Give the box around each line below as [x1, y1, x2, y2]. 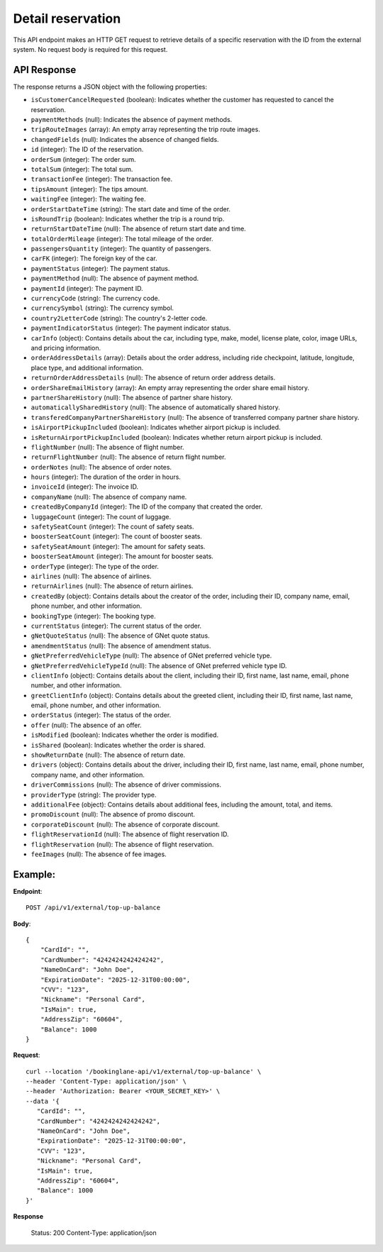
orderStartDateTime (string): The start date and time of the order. [30, 204, 231, 213]
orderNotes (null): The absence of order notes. [30, 462, 172, 471]
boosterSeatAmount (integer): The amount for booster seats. [30, 552, 214, 560]
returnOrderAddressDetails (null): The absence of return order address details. [30, 373, 276, 382]
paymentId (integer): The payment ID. [30, 284, 143, 292]
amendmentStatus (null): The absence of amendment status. [30, 641, 211, 650]
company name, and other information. [30, 770, 145, 779]
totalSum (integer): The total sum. [30, 165, 133, 173]
